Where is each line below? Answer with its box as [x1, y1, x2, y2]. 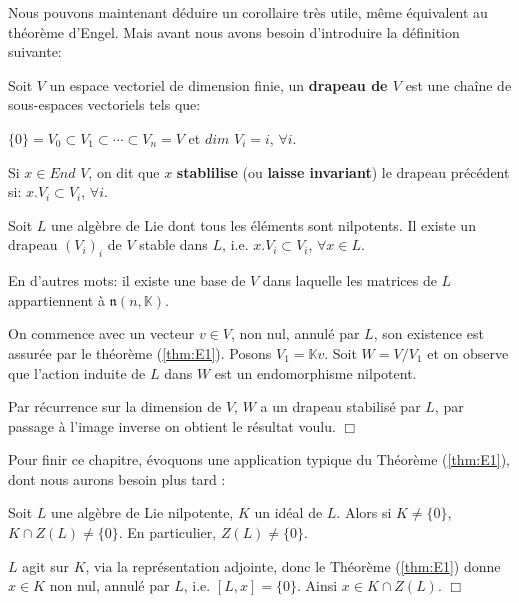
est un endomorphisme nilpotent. [214, 362, 417, 383]
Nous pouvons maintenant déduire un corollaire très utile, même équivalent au [8, 2, 488, 22]
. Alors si [336, 502, 392, 523]
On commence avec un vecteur [8, 323, 195, 344]
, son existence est [373, 323, 484, 344]
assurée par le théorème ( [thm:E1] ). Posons [8, 342, 272, 363]
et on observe [427, 342, 509, 363]
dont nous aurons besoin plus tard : [8, 468, 226, 489]
